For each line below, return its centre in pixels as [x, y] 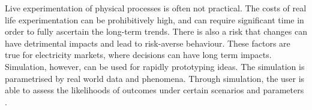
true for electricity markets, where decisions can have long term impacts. [138, 55]
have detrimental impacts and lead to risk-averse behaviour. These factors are [148, 43]
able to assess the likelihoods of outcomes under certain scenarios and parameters [154, 90]
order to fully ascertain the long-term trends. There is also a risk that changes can [156, 31]
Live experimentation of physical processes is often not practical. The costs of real [156, 8]
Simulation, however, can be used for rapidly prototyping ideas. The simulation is [155, 66]
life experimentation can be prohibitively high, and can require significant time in [154, 19]
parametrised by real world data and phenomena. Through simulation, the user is [155, 78]
